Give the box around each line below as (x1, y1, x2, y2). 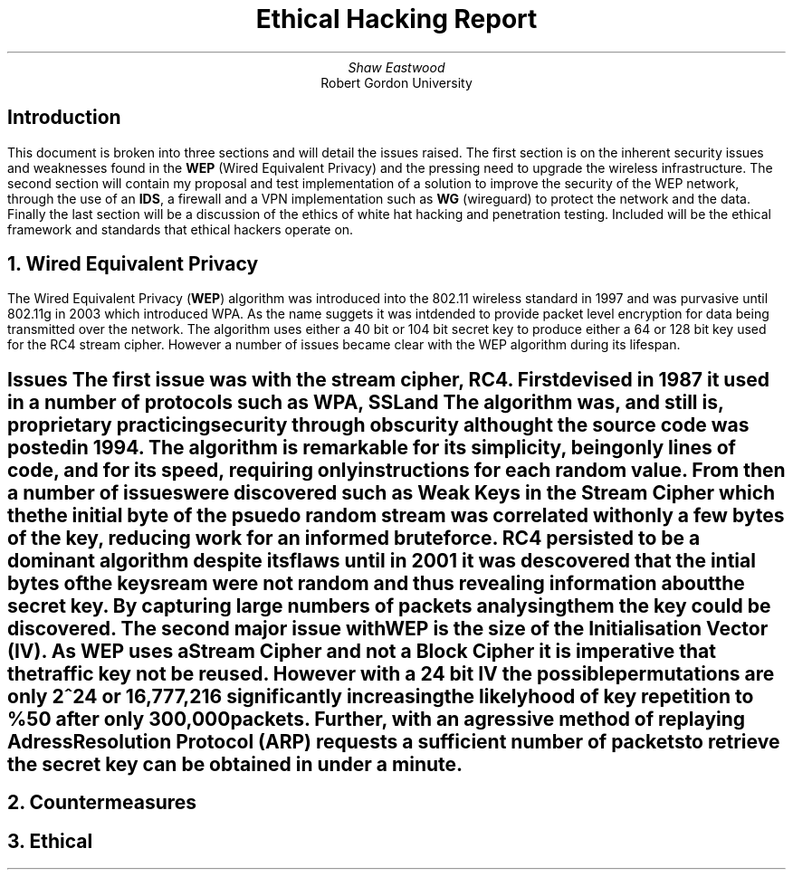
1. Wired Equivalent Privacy (7, 253, 259, 276)
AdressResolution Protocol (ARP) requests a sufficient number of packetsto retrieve (7, 729, 780, 753)
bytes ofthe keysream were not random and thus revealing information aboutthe (7, 571, 745, 595)
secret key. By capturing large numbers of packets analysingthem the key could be (7, 594, 771, 617)
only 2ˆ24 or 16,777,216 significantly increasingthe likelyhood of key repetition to (7, 684, 754, 708)
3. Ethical (7, 829, 93, 853)
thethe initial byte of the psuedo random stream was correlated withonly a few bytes (7, 503, 785, 527)
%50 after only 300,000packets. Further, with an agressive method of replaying (7, 707, 746, 730)
